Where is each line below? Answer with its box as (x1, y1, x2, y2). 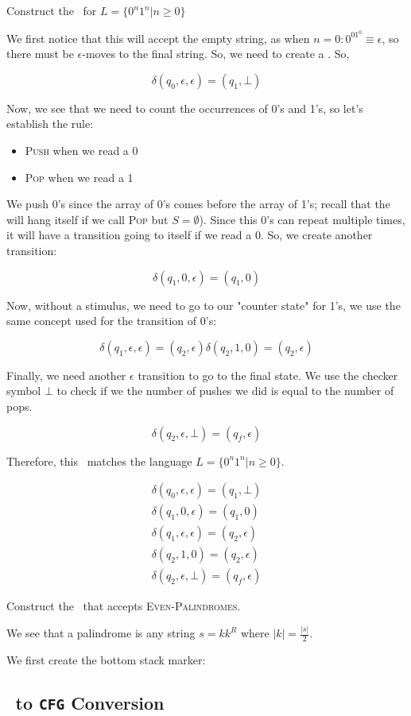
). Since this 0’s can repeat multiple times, (199, 211, 405, 227)
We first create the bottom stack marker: (6, 652, 206, 668)
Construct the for (6, 2, 97, 18)
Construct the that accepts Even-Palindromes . (6, 598, 241, 614)
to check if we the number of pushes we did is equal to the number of (56, 382, 394, 399)
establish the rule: (6, 115, 94, 132)
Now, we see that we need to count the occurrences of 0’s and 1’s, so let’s (6, 99, 363, 116)
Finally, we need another (6, 366, 126, 383)
